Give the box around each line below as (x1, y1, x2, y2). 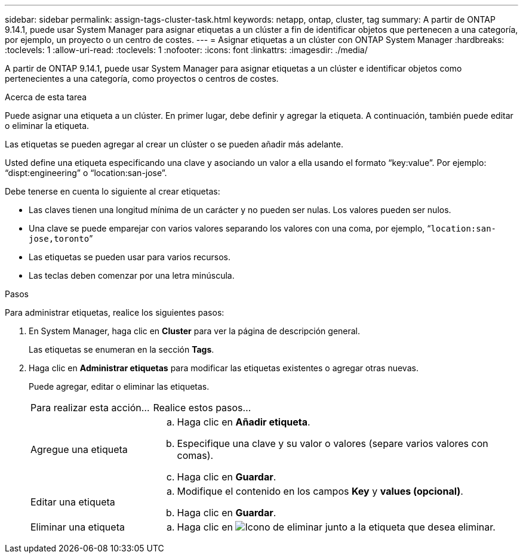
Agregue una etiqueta (30, 443, 128, 455)
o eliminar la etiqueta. (5, 121, 90, 131)
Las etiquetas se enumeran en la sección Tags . (29, 344, 214, 354)
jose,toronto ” (29, 233, 93, 243)
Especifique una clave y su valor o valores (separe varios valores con (177, 437, 488, 449)
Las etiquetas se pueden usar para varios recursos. (29, 252, 231, 262)
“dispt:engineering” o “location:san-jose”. (5, 168, 167, 178)
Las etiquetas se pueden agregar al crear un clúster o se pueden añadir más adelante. (5, 139, 343, 149)
